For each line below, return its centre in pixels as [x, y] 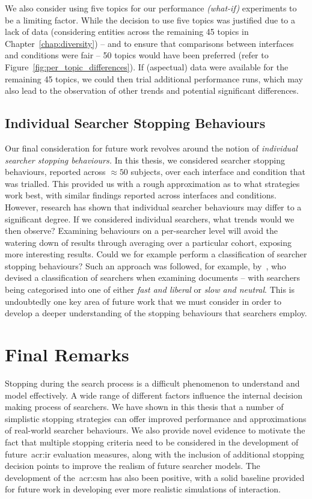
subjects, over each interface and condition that [218, 172]
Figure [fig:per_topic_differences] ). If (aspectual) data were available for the [147, 66]
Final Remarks [67, 354]
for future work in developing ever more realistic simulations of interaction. [143, 489]
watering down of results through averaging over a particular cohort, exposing [148, 242]
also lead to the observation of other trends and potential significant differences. [152, 90]
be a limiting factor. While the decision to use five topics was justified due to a [150, 20]
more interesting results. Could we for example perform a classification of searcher [156, 254]
